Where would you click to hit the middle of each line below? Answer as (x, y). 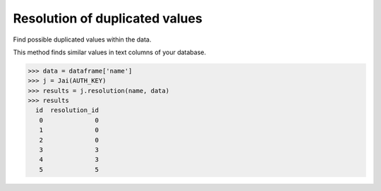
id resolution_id (67, 110)
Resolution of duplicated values (108, 18)
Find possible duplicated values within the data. (82, 39)
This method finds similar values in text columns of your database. (110, 52)
